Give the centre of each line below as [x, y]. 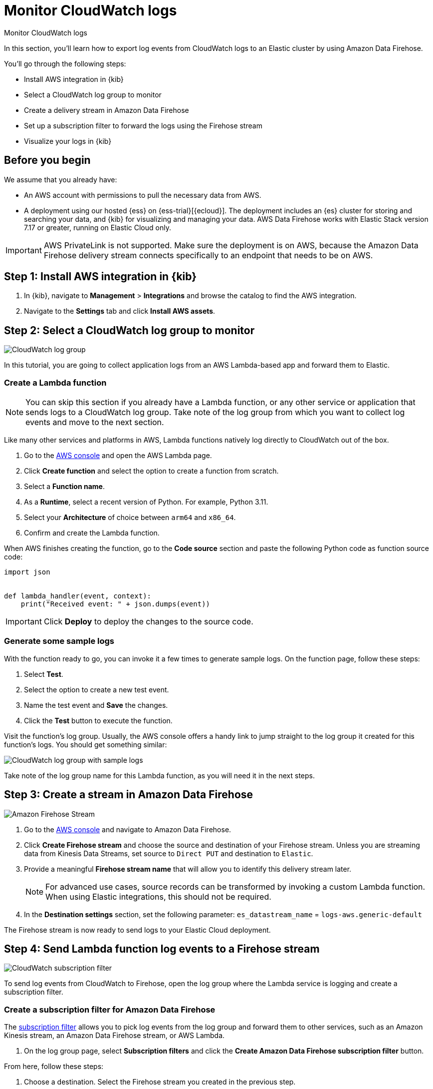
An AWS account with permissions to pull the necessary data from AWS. [143, 195]
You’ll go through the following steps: [65, 63]
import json [27, 572]
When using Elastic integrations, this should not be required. [158, 896]
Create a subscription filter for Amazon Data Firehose [110, 1009]
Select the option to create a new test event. [97, 689]
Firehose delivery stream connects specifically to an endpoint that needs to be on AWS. [208, 255]
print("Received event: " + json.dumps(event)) [115, 604]
